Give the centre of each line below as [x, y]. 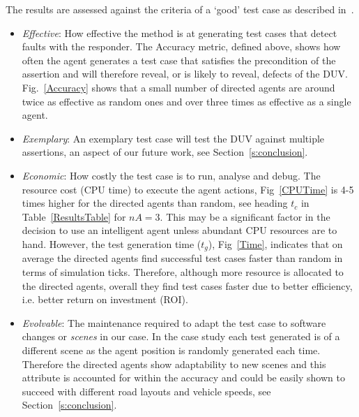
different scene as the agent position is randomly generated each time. [171, 350]
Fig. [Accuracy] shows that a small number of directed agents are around [178, 87]
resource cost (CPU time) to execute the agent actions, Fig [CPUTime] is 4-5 [188, 189]
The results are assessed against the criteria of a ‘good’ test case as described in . [180, 9]
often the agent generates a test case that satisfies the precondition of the [179, 60]
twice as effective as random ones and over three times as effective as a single [186, 101]
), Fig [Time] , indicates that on [275, 243]
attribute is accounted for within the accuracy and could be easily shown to [183, 378]
